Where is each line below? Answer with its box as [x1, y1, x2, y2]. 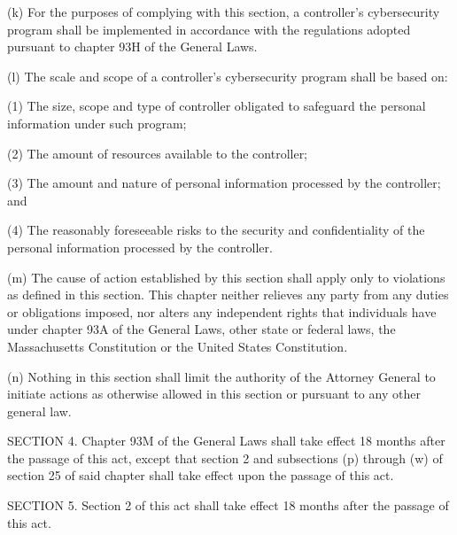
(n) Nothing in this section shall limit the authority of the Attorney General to [7, 367, 436, 385]
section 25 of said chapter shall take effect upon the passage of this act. [7, 466, 394, 485]
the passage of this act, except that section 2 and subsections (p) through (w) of [7, 448, 443, 467]
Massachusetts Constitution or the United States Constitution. [7, 337, 348, 355]
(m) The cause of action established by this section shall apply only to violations [7, 267, 445, 286]
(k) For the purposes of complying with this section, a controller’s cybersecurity [7, 3, 440, 20]
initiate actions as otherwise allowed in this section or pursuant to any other [7, 384, 421, 403]
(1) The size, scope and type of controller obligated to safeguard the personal [7, 97, 426, 115]
